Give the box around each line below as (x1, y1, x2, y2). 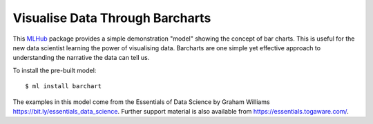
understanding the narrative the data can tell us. (12, 54, 150, 62)
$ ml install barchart (25, 83, 102, 90)
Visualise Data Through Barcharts (12, 10, 211, 25)
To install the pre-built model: (12, 66, 97, 74)
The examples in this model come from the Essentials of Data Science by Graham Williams (12, 97, 270, 106)
